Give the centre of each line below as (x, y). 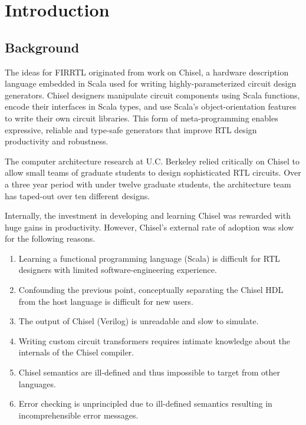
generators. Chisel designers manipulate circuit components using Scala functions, (152, 95)
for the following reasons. (50, 238)
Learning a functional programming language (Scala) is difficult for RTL (149, 258)
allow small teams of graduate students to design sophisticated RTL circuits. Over (153, 172)
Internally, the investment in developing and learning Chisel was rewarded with (148, 215)
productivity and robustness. (57, 141)
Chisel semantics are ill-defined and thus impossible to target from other (149, 372)
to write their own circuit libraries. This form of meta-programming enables (142, 118)
